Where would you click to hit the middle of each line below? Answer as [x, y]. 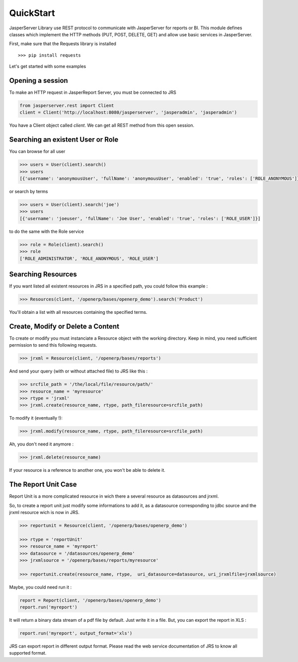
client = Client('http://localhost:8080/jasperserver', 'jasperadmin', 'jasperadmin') [128, 112]
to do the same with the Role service [47, 231]
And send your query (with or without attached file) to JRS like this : [78, 371]
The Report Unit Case [43, 484]
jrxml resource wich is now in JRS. [44, 513]
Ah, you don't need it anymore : [41, 444]
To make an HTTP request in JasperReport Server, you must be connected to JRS [93, 92]
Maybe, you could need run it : [40, 587]
